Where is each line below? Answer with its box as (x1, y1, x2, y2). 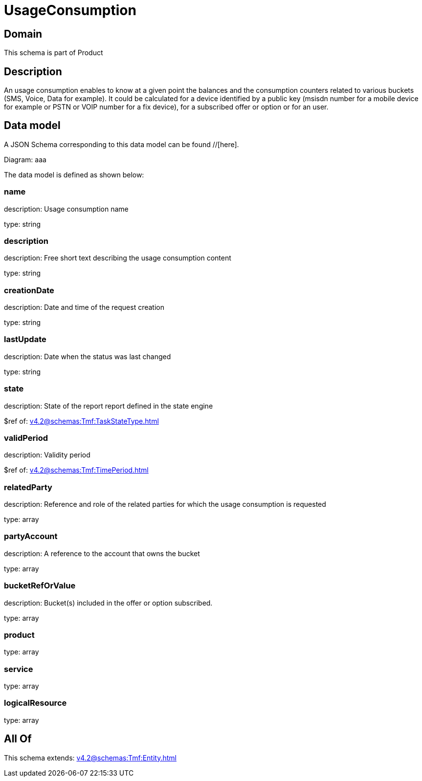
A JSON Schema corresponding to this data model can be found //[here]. (4, 140, 239, 149)
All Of (4, 733, 32, 745)
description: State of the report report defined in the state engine (4, 401, 213, 410)
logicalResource (4, 698, 67, 708)
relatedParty (4, 482, 52, 492)
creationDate (4, 285, 54, 295)
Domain (4, 27, 43, 40)
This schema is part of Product (4, 48, 103, 57)
